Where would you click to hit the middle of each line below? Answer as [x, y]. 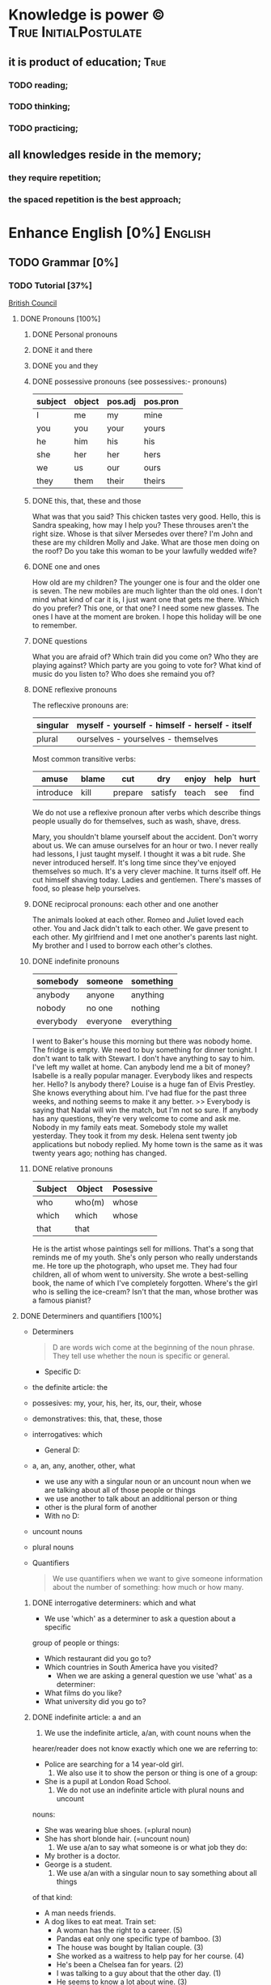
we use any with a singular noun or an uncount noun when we [148, 1481]
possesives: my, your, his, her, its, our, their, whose [117, 1403]
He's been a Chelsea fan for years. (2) [120, 1965]
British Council [33, 303]
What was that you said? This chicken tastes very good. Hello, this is [146, 516]
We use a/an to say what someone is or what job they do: [152, 1847]
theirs [155, 481]
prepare [128, 793]
